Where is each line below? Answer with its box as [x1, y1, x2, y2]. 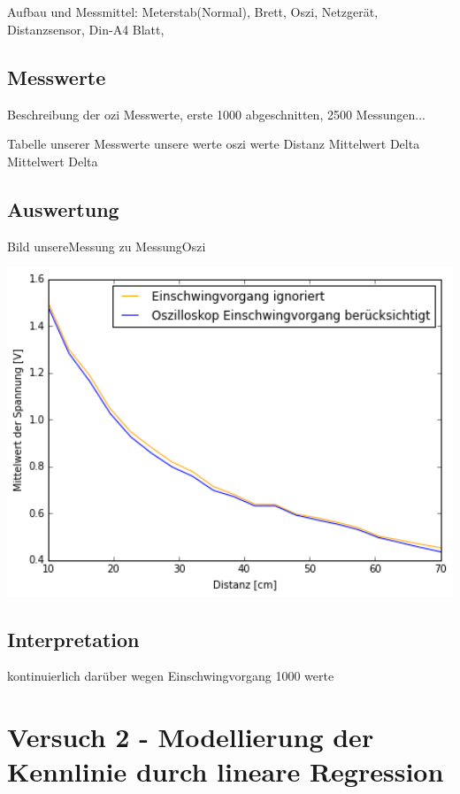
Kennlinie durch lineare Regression [7, 753, 444, 790]
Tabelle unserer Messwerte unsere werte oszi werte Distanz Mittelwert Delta [7, 135, 420, 153]
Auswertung [7, 195, 119, 222]
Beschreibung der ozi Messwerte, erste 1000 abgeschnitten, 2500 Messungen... [7, 104, 425, 123]
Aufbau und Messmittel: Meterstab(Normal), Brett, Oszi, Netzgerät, [7, 3, 379, 21]
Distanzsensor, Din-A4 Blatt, [7, 19, 165, 38]
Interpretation [7, 625, 140, 652]
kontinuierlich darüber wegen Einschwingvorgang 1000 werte [7, 667, 334, 685]
